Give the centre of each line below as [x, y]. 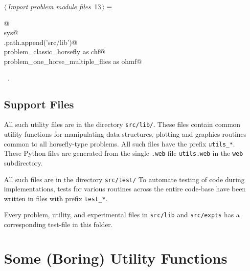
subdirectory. [23, 162]
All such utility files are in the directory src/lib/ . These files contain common [122, 124]
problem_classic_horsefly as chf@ [55, 52]
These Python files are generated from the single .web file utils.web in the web [124, 153]
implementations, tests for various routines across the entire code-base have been [125, 189]
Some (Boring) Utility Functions [116, 258]
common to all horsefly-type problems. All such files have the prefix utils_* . [120, 143]
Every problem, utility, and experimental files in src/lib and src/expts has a [122, 215]
